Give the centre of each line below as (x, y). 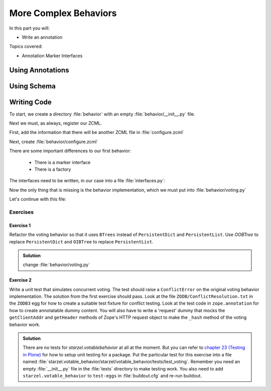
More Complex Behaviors (63, 13)
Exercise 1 (20, 225)
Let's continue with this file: (38, 199)
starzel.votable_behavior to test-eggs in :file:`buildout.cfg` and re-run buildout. (112, 375)
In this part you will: (29, 28)
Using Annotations (39, 70)
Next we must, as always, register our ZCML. (56, 123)
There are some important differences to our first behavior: (70, 151)
